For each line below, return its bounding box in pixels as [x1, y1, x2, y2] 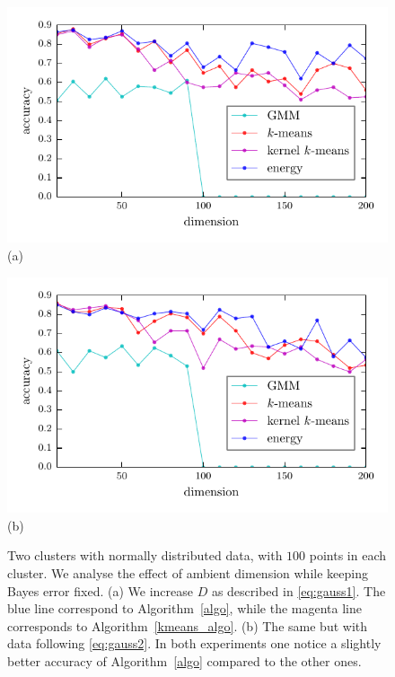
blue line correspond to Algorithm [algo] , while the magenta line [7, 599, 362, 618]
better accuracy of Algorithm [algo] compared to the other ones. [7, 651, 362, 670]
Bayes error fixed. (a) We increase [7, 581, 193, 600]
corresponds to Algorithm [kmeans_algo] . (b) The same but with [7, 616, 367, 635]
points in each [309, 546, 387, 565]
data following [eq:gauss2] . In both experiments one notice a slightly [7, 634, 382, 653]
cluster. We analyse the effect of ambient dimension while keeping [7, 563, 368, 582]
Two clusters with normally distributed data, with [7, 546, 283, 565]
